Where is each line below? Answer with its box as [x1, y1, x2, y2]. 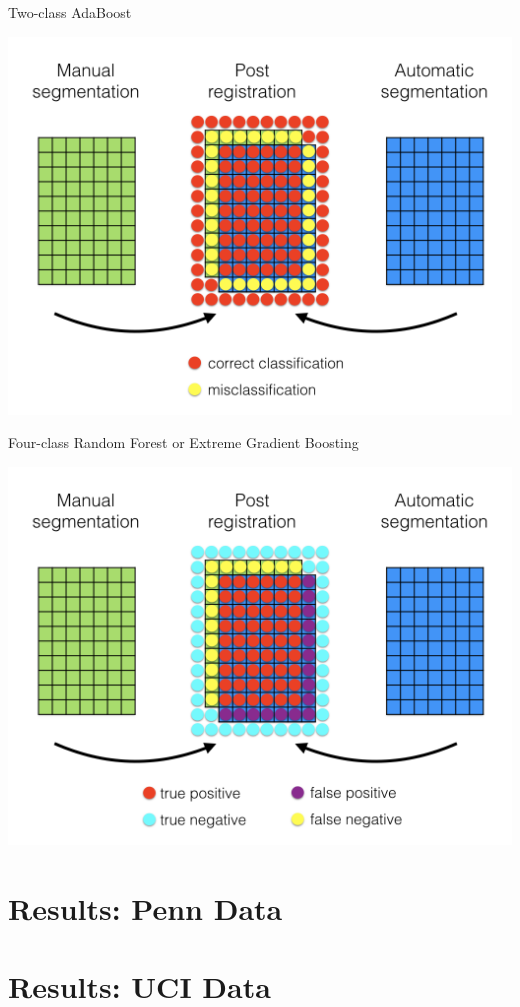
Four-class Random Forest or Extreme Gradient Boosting [8, 432, 359, 453]
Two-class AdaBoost [8, 2, 132, 22]
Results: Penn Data [8, 887, 283, 928]
